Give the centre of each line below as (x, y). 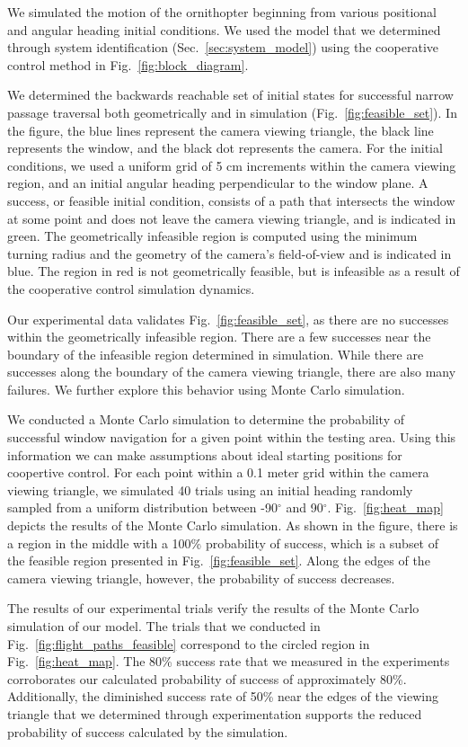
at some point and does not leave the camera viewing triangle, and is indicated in (232, 218)
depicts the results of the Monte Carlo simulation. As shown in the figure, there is (233, 525)
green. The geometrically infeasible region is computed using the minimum (212, 236)
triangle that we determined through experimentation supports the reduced (215, 713)
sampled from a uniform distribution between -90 (142, 507)
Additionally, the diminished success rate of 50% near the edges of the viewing (223, 696)
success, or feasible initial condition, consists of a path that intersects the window (231, 200)
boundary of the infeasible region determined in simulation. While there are (216, 354)
